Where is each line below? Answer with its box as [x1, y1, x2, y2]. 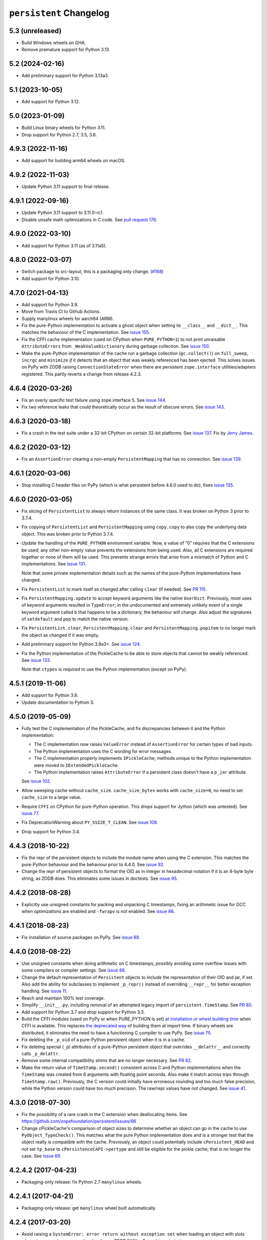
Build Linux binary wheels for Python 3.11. [21, 124, 106, 131]
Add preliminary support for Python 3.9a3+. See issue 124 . [21, 641, 141, 647]
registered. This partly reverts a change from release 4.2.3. [21, 371, 142, 377]
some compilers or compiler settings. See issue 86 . [21, 967, 126, 973]
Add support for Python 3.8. [21, 692, 79, 698]
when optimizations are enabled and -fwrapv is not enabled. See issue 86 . [21, 908, 175, 915]
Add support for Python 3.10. [21, 275, 80, 281]
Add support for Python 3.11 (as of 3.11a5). [21, 243, 107, 248]
